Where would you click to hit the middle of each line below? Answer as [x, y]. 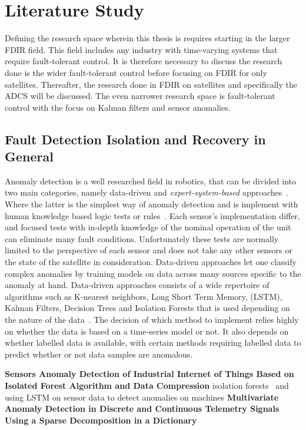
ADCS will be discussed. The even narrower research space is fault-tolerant [140, 96]
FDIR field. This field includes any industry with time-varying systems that [141, 49]
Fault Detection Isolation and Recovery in [135, 139]
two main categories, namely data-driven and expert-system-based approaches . [147, 192]
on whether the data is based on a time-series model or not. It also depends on [147, 331]
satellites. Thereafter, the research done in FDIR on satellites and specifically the [151, 84]
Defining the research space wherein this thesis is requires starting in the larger [147, 38]
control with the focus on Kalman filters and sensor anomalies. [118, 107]
